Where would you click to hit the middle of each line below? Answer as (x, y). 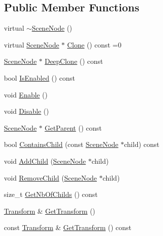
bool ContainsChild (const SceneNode (61, 144)
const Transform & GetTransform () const (68, 227)
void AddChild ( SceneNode (45, 161)
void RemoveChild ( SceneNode (51, 177)
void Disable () (26, 111)
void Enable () (26, 94)
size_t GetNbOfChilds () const (51, 194)
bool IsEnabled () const (40, 77)
